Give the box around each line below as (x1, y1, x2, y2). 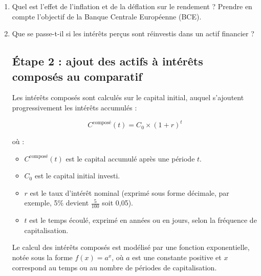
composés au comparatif (12, 68, 142, 84)
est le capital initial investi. (34, 170, 120, 181)
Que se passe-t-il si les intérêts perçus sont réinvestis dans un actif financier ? (12, 28, 254, 39)
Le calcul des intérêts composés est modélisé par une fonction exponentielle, (12, 242, 250, 252)
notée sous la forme (12, 252, 73, 263)
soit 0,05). (102, 197, 133, 208)
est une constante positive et (132, 252, 222, 263)
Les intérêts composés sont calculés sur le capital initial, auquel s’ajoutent (12, 92, 244, 103)
